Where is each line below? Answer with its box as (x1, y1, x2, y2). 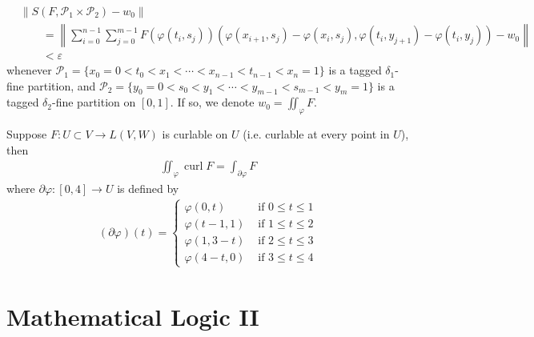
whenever (6, 62, 52, 78)
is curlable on (162, 126, 228, 142)
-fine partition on (52, 94, 136, 110)
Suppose (6, 126, 47, 142)
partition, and (27, 77, 96, 94)
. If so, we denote (170, 94, 255, 110)
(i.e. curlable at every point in (243, 126, 390, 142)
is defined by (117, 180, 179, 197)
